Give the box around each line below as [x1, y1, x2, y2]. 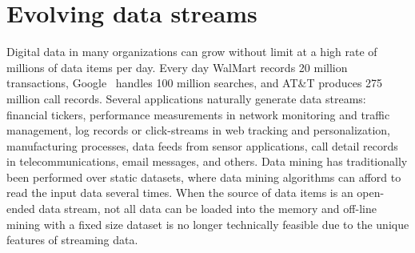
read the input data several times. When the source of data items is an [6, 184, 353, 201]
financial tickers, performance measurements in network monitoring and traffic [6, 106, 390, 122]
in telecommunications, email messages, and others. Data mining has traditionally [6, 153, 408, 170]
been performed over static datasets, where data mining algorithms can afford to [6, 168, 401, 185]
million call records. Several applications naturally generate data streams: [6, 90, 366, 106]
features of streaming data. [6, 231, 138, 248]
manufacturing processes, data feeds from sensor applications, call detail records [6, 137, 398, 154]
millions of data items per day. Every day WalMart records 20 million [6, 58, 348, 75]
